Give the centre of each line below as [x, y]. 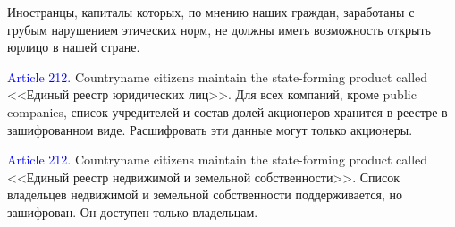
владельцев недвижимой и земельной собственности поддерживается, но [205, 194]
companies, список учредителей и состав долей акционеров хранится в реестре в [227, 111]
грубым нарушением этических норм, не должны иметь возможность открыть [219, 29]
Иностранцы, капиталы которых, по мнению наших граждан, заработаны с [211, 12]
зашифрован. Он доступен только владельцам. [133, 211]
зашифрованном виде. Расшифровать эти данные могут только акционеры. [210, 129]
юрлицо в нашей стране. [74, 47]
